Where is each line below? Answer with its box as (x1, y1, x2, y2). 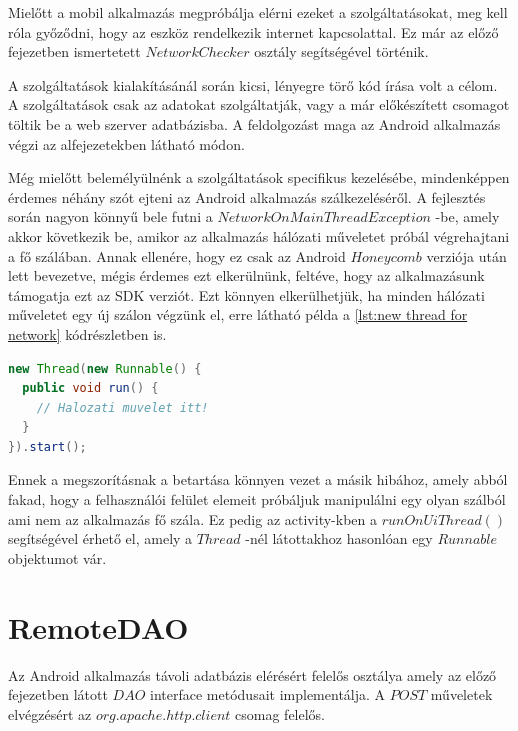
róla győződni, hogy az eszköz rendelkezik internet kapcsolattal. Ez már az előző (8, 21, 499, 42)
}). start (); (8, 439, 87, 454)
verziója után (426, 245, 507, 266)
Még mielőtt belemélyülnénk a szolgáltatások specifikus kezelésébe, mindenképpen (8, 167, 510, 188)
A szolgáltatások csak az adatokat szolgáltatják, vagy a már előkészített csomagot (8, 94, 510, 115)
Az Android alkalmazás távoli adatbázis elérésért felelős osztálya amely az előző (8, 664, 497, 685)
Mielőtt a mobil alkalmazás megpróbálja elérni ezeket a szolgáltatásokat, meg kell (8, 2, 508, 22)
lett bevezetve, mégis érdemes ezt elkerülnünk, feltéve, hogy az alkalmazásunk (8, 265, 485, 286)
